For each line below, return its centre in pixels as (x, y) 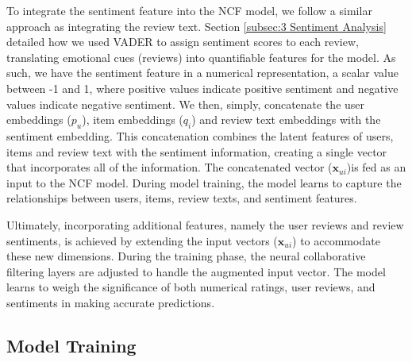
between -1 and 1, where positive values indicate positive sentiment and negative (202, 88)
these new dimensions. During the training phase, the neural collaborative (186, 256)
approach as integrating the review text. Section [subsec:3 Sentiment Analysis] (196, 26)
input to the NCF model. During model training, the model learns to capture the (204, 182)
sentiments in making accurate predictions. (111, 302)
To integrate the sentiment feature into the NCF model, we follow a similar (189, 10)
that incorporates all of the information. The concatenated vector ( (169, 167)
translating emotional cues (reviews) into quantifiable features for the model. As (201, 57)
